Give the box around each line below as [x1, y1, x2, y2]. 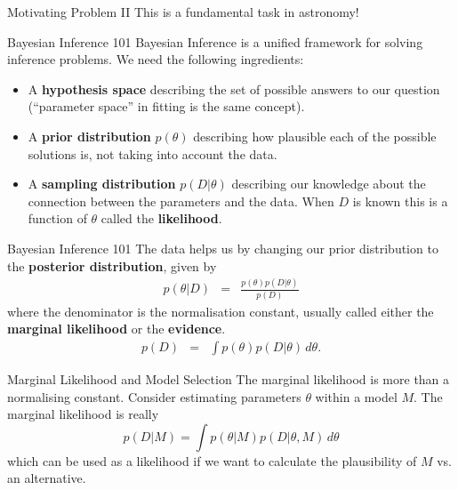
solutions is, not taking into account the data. [28, 144, 277, 163]
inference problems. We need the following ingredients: [7, 50, 304, 68]
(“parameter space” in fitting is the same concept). [28, 97, 305, 116]
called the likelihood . [100, 209, 222, 228]
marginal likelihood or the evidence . [7, 319, 226, 338]
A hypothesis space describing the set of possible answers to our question [28, 79, 440, 98]
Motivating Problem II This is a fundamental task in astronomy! [7, 3, 359, 20]
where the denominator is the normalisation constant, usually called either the [7, 301, 434, 320]
